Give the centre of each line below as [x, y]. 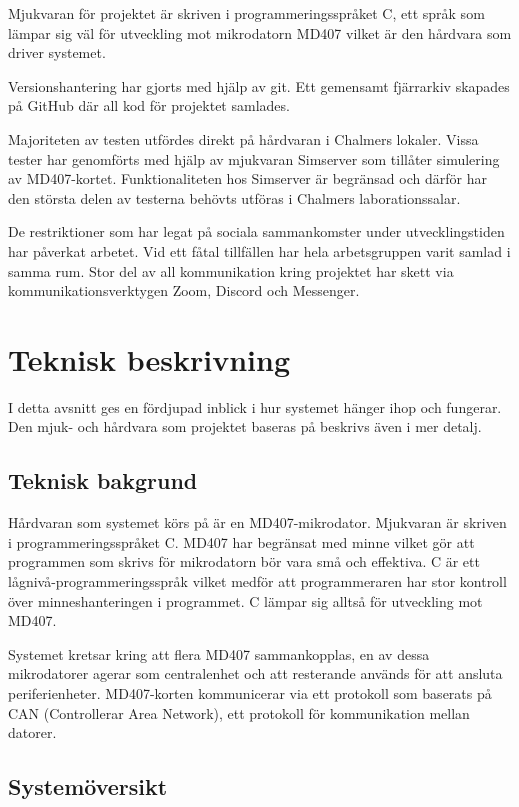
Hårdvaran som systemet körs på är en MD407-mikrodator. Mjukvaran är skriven [257, 522]
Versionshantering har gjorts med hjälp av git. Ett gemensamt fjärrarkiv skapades [259, 85]
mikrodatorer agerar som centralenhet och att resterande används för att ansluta [255, 673]
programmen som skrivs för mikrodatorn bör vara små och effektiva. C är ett [244, 561]
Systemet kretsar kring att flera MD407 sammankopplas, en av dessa [219, 653]
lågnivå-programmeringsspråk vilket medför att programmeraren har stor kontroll [257, 581]
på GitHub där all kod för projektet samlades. [149, 105]
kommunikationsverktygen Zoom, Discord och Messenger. [184, 290]
